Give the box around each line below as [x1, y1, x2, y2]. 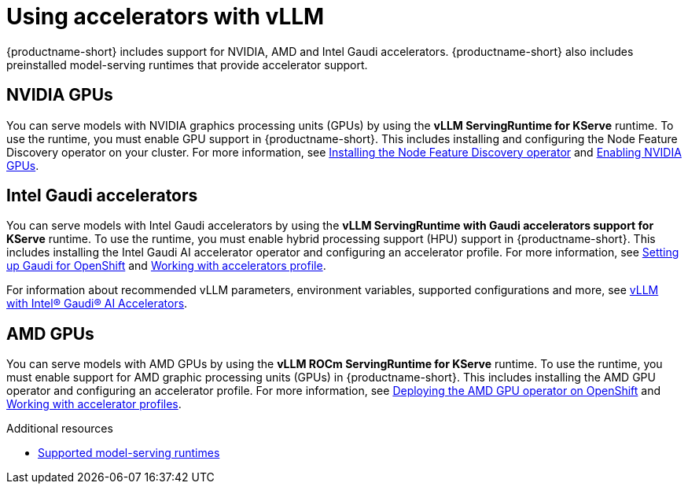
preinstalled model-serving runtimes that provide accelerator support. [6, 57, 368, 72]
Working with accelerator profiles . [6, 397, 182, 411]
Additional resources [6, 422, 113, 436]
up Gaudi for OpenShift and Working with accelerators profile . [6, 259, 326, 273]
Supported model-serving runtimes [38, 446, 220, 460]
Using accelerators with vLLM [6, 3, 325, 30]
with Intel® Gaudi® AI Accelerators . [6, 297, 188, 311]
